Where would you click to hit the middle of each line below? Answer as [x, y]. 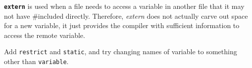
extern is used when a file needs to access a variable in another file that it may [124, 6]
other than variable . [36, 61]
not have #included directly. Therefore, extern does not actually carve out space [126, 16]
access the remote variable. [45, 35]
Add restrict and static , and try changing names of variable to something [121, 51]
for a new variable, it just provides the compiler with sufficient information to [122, 25]
